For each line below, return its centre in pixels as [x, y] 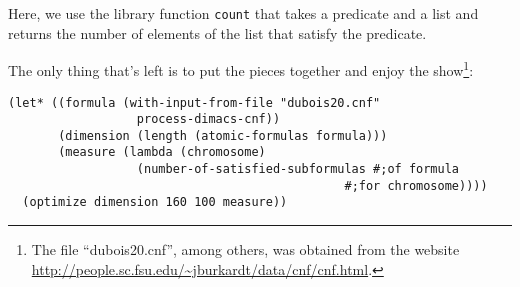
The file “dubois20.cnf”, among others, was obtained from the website [245, 249]
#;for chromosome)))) [416, 185]
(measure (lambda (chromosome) [162, 152]
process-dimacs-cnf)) [208, 119]
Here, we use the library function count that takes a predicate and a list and [243, 13]
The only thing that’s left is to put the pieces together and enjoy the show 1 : [241, 68]
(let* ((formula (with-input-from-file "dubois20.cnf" [194, 102]
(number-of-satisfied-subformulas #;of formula [298, 169]
